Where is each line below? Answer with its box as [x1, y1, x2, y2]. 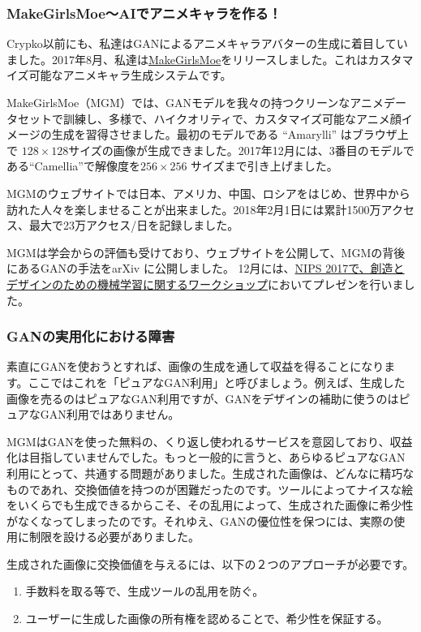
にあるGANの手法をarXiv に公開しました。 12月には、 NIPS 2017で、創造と [6, 260, 405, 277]
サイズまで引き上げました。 [191, 157, 338, 174]
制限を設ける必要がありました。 [28, 528, 200, 545]
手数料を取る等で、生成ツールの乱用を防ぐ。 [25, 583, 264, 600]
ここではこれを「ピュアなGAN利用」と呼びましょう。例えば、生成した [28, 373, 406, 390]
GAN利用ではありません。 [40, 406, 180, 423]
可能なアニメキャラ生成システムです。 [28, 67, 232, 84]
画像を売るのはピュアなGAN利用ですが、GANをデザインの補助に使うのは [6, 389, 399, 406]
